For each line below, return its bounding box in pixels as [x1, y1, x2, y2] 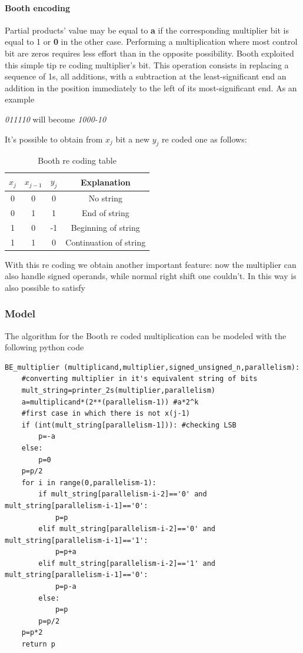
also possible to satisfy [5, 281, 85, 293]
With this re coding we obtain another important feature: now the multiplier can [5, 258, 297, 270]
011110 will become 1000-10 [5, 112, 106, 125]
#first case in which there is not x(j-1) [21, 409, 190, 418]
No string [88, 191, 122, 204]
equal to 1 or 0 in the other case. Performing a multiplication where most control [5, 35, 298, 48]
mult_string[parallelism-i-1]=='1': [5, 536, 148, 545]
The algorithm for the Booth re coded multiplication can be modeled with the [5, 329, 287, 342]
